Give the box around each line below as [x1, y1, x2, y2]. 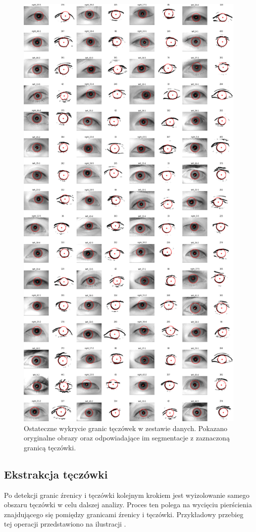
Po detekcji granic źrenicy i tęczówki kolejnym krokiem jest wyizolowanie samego [4, 489, 250, 500]
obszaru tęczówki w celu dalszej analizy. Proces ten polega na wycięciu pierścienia [4, 499, 252, 510]
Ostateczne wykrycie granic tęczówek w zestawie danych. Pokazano [24, 423, 228, 433]
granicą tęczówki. [24, 442, 76, 452]
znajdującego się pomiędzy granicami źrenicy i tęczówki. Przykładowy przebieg [4, 509, 244, 519]
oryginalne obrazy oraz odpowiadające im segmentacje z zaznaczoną [24, 433, 230, 443]
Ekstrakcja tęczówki [4, 466, 108, 482]
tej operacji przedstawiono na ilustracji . [4, 519, 126, 529]
